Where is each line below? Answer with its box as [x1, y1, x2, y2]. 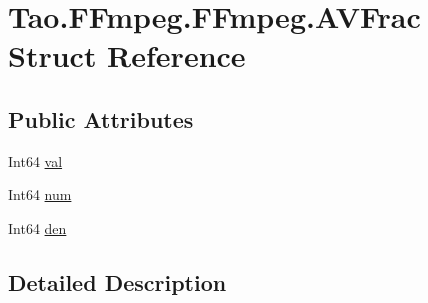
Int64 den [8, 217, 67, 238]
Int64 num [8, 184, 72, 205]
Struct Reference [8, 35, 246, 76]
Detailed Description [8, 266, 227, 297]
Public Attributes [8, 103, 194, 134]
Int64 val [8, 150, 63, 171]
